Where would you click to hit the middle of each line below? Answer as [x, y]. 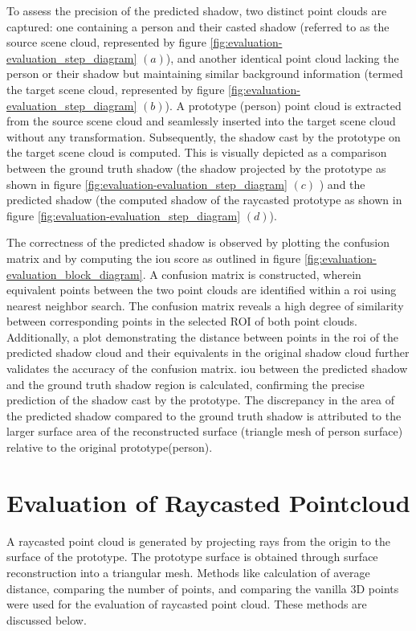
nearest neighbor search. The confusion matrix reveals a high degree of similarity [205, 305]
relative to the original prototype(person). [110, 447]
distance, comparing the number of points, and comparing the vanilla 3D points [203, 588]
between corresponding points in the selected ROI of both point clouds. [182, 321]
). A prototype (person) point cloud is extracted [283, 105]
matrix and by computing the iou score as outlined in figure [154, 258]
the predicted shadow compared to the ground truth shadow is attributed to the [204, 415]
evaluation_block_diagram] [75, 274]
